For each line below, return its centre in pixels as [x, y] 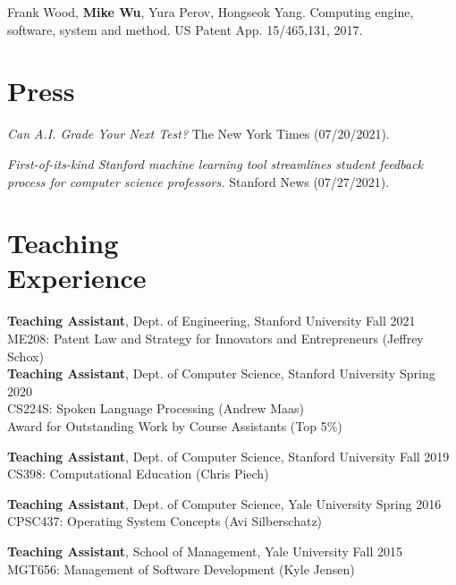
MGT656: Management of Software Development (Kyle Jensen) [181, 568]
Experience [77, 278]
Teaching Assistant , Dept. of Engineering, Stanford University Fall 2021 [211, 321]
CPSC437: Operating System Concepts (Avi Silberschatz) [165, 521]
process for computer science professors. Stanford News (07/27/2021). [198, 181]
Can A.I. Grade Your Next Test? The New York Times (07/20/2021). [198, 134]
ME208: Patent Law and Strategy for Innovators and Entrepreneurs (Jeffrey [215, 338]
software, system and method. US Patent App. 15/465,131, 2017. [185, 29]
